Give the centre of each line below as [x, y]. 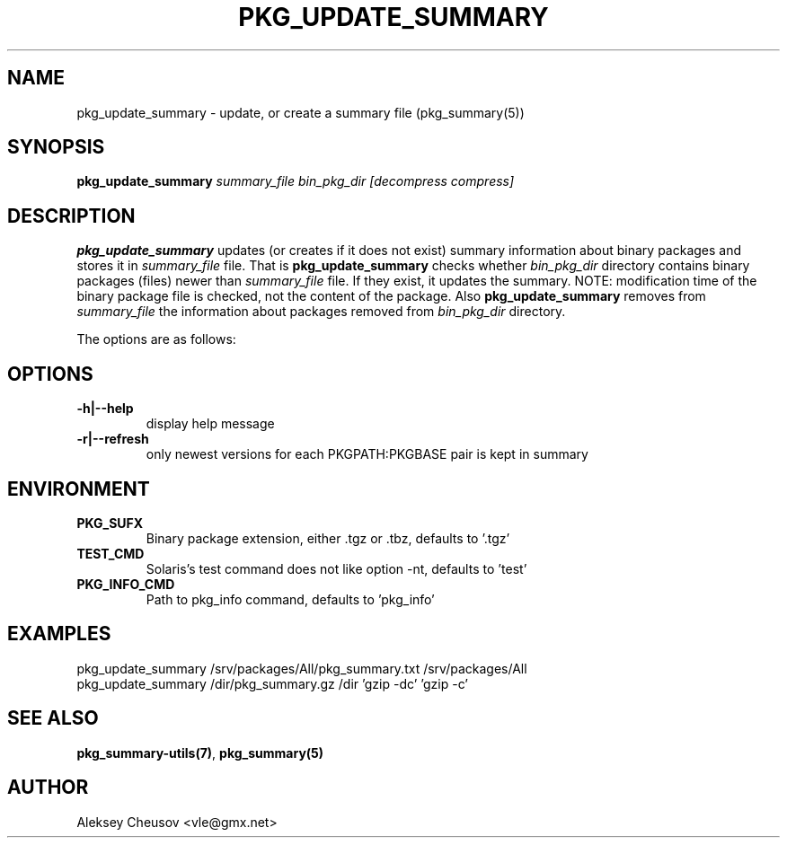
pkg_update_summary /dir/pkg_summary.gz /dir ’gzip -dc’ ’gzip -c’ [272, 683]
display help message [210, 424]
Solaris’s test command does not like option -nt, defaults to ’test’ [336, 568]
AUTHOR [48, 788]
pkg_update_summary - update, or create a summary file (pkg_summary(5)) [301, 112]
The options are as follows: [156, 339]
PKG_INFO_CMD [126, 584]
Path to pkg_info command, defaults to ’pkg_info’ [290, 599]
